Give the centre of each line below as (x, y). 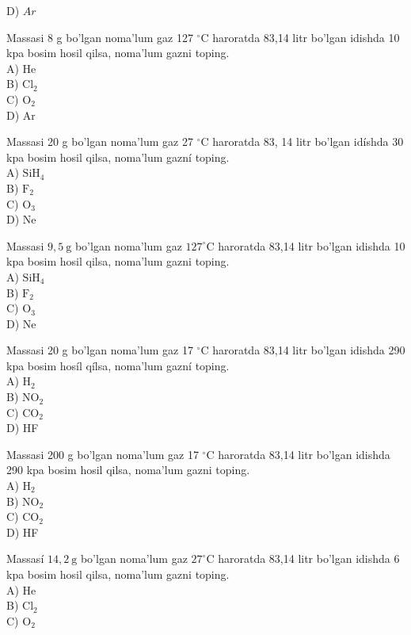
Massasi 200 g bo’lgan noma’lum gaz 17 (103, 454)
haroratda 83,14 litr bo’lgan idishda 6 (309, 558)
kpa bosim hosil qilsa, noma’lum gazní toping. (118, 157)
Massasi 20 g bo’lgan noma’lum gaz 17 (100, 350)
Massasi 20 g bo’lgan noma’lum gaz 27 (100, 142)
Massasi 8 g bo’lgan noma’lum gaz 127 (100, 37)
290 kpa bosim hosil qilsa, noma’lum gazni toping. (128, 470)
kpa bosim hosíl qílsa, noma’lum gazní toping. (118, 365)
